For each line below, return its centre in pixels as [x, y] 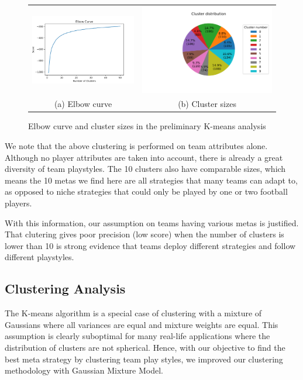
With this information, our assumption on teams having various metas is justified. [152, 222]
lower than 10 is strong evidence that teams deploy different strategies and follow [150, 245]
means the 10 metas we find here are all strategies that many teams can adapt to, [151, 180]
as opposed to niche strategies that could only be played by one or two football [146, 191]
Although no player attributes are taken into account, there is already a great [144, 157]
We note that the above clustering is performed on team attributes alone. [136, 146]
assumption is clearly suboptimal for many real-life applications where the [137, 336]
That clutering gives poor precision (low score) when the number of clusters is [144, 234]
